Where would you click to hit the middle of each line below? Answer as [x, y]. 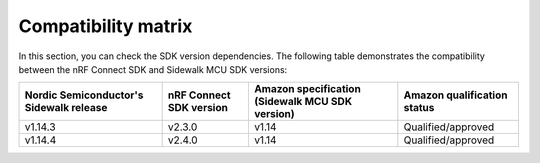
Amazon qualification [455, 95]
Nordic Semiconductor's [84, 95]
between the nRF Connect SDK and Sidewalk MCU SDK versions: [153, 69]
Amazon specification [307, 89]
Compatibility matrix [105, 26]
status [419, 108]
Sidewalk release [66, 108]
